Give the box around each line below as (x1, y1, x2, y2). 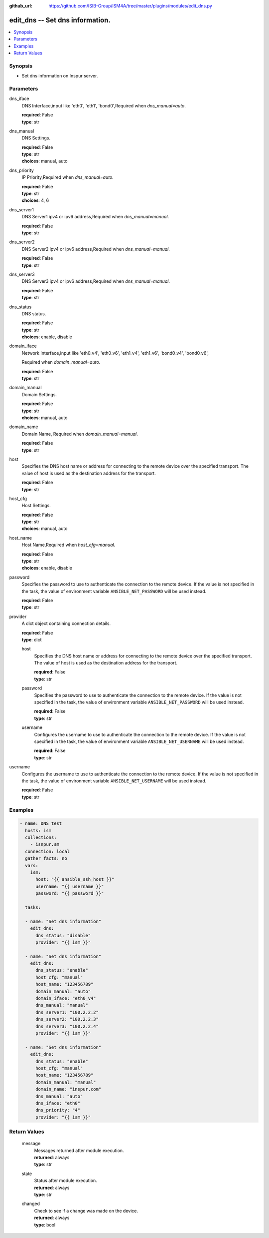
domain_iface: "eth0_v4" (35, 996, 97, 1001)
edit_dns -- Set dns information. (9, 15, 111, 24)
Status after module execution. (34, 1178, 97, 1184)
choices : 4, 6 (21, 197, 49, 203)
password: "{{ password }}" (35, 891, 104, 896)
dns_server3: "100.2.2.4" (35, 1023, 99, 1029)
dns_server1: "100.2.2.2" (35, 1009, 99, 1015)
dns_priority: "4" (35, 1107, 81, 1113)
